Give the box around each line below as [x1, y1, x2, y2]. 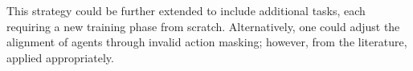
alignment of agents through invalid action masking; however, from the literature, [6, 34, 407, 50]
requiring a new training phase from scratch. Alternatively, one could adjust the [6, 18, 400, 34]
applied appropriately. [6, 49, 114, 65]
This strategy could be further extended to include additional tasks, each [6, 2, 366, 18]
